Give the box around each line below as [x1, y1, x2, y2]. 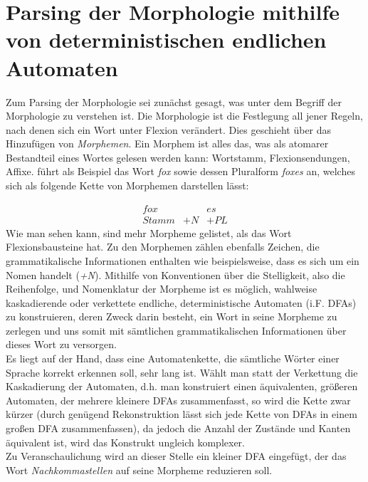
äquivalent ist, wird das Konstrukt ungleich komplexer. [6, 434, 245, 449]
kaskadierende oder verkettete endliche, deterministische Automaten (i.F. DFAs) [6, 295, 357, 310]
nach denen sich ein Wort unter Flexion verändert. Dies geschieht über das [6, 122, 332, 137]
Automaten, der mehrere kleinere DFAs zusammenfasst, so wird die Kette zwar [6, 392, 351, 407]
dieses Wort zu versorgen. [6, 337, 117, 352]
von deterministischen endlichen [6, 25, 327, 54]
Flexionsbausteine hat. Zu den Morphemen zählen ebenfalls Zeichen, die [6, 239, 320, 254]
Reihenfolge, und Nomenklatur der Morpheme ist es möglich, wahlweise [6, 281, 317, 296]
